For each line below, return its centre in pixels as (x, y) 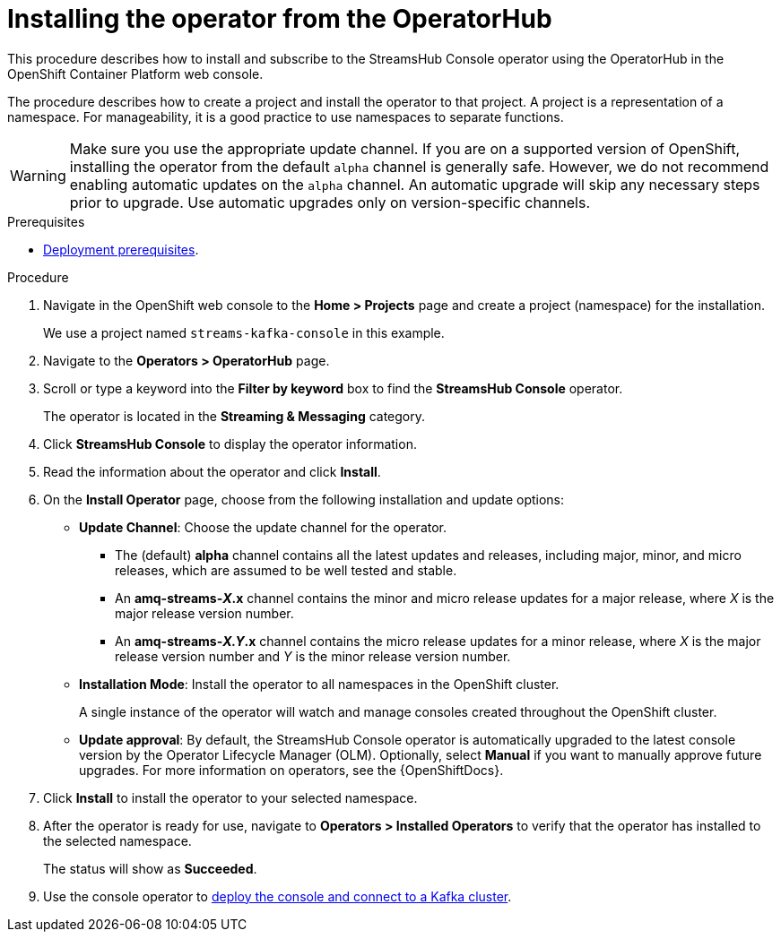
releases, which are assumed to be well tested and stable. (286, 570)
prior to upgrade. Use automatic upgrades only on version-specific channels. (330, 202)
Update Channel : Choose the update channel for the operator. (263, 527)
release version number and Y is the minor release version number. (313, 656)
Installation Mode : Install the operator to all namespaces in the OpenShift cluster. (319, 684)
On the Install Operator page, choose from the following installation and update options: (304, 499)
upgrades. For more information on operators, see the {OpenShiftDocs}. (291, 770)
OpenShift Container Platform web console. (135, 73)
